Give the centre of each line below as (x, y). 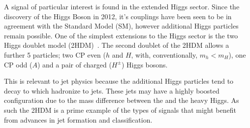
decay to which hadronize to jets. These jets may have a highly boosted (112, 90)
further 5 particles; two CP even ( (55, 54)
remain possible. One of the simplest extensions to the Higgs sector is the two (121, 35)
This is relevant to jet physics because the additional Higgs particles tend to (119, 81)
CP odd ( (18, 64)
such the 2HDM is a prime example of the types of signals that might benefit (120, 110)
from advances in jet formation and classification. (78, 119)
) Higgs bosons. (144, 64)
